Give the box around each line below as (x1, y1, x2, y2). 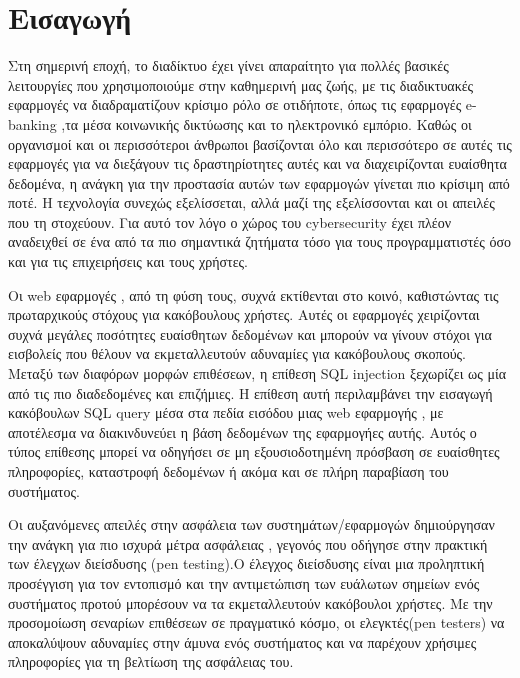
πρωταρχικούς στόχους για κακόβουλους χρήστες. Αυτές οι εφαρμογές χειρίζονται (8, 304, 480, 325)
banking (8, 113, 57, 134)
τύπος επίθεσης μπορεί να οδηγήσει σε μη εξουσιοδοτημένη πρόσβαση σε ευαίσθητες (8, 441, 500, 462)
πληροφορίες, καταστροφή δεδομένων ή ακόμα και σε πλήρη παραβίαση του (8, 461, 449, 481)
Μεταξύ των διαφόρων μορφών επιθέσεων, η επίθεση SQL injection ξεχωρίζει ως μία (8, 363, 507, 384)
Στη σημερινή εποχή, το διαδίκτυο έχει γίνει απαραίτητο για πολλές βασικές (8, 55, 449, 76)
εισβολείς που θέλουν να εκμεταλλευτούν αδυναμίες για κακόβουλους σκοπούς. (8, 343, 467, 364)
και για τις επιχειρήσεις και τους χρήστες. (8, 251, 248, 272)
